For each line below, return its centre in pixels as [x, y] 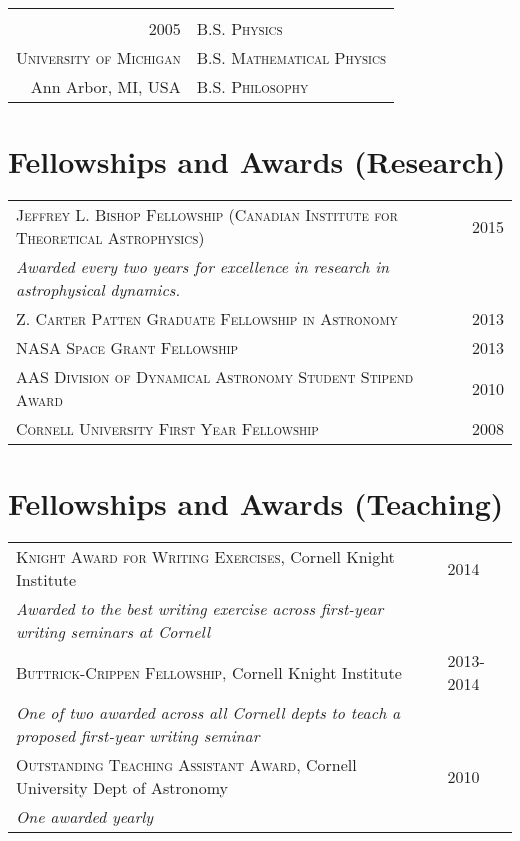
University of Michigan [98, 57]
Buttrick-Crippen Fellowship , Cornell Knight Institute [209, 672]
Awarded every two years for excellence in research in [203, 267]
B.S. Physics [239, 28]
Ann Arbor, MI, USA [105, 86]
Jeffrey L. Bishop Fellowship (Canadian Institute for [207, 215]
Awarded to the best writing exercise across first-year [200, 609]
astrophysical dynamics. [98, 290]
